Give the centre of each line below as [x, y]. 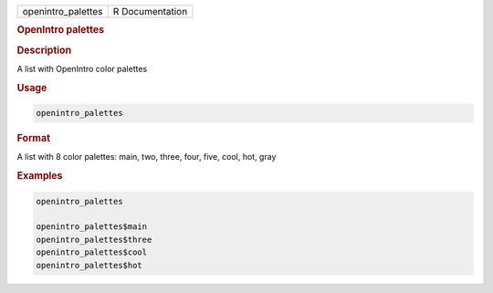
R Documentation [150, 11]
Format [33, 139]
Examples [40, 176]
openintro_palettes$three [94, 239]
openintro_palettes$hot [89, 265]
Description [44, 50]
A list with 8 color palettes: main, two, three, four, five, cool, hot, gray [147, 157]
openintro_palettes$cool [92, 252]
